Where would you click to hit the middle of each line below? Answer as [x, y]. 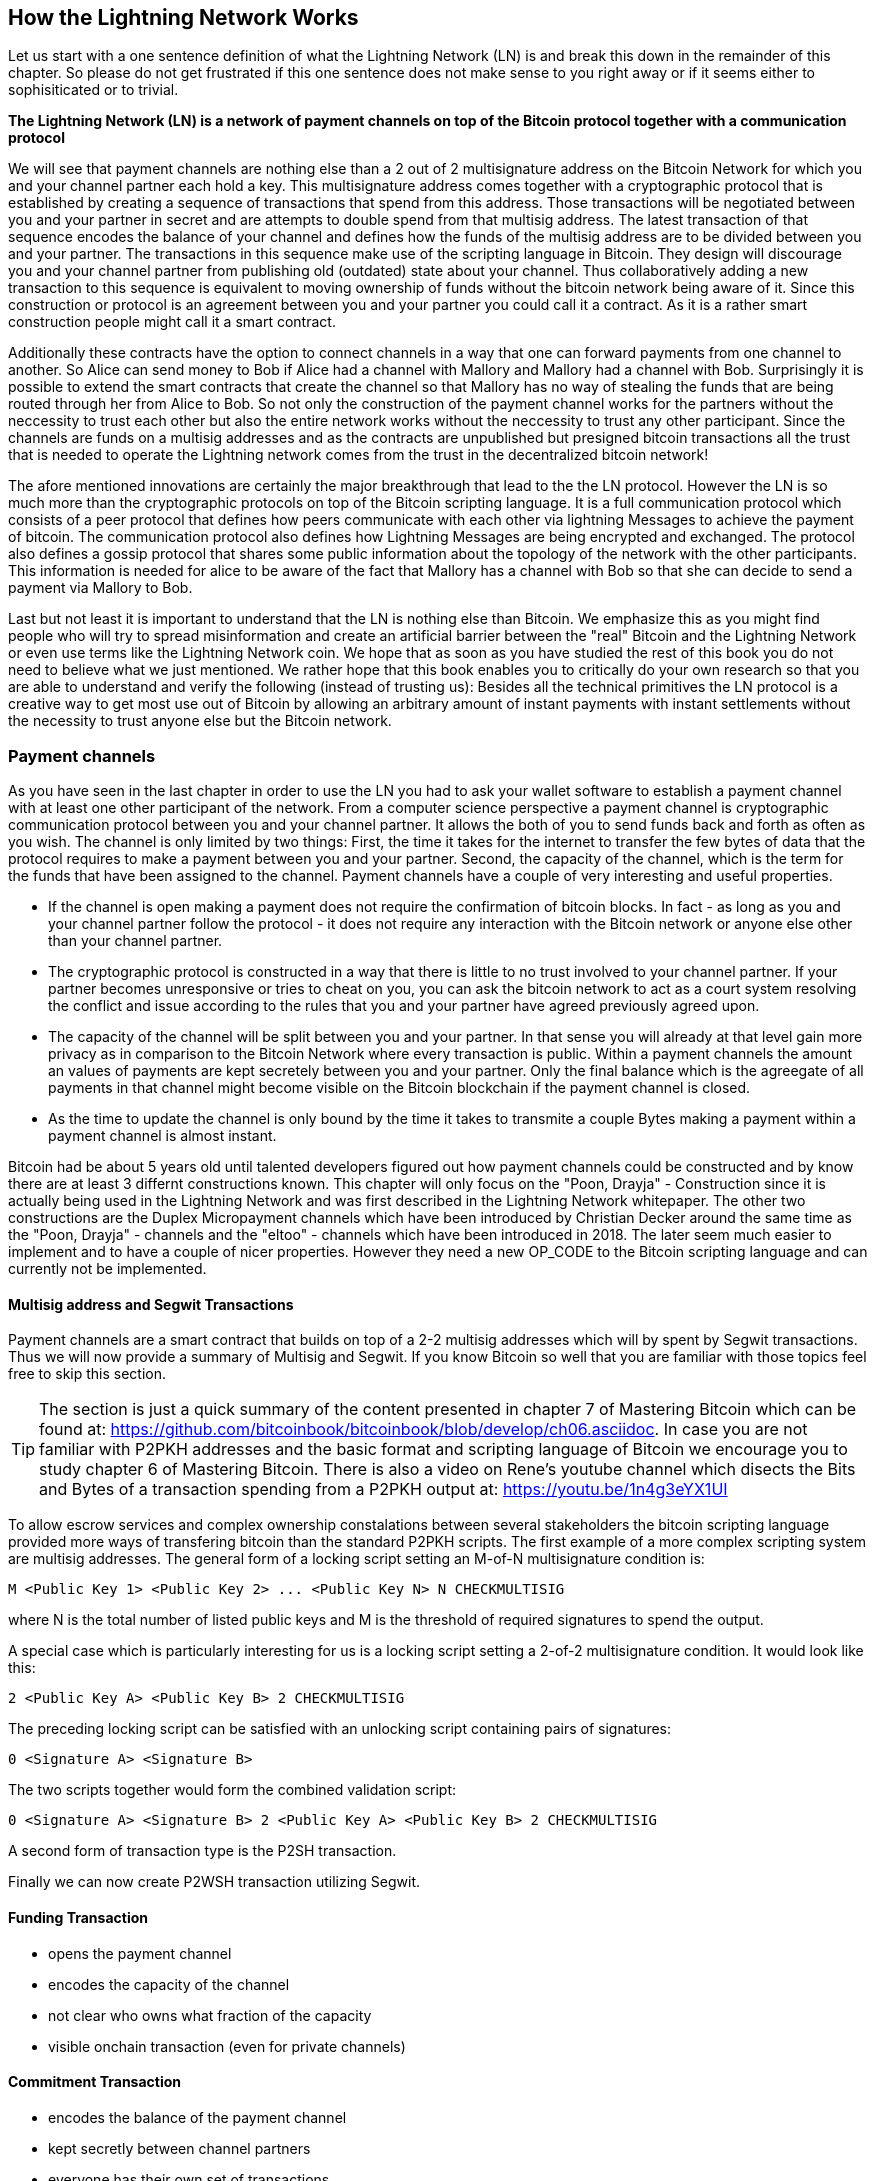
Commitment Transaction [95, 2082]
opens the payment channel [140, 1953]
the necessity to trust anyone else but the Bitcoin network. [200, 721]
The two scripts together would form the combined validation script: [232, 1790]
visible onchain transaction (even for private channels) [227, 2046]
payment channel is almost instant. [162, 1136]
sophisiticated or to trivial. [93, 90]
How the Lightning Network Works [183, 17]
